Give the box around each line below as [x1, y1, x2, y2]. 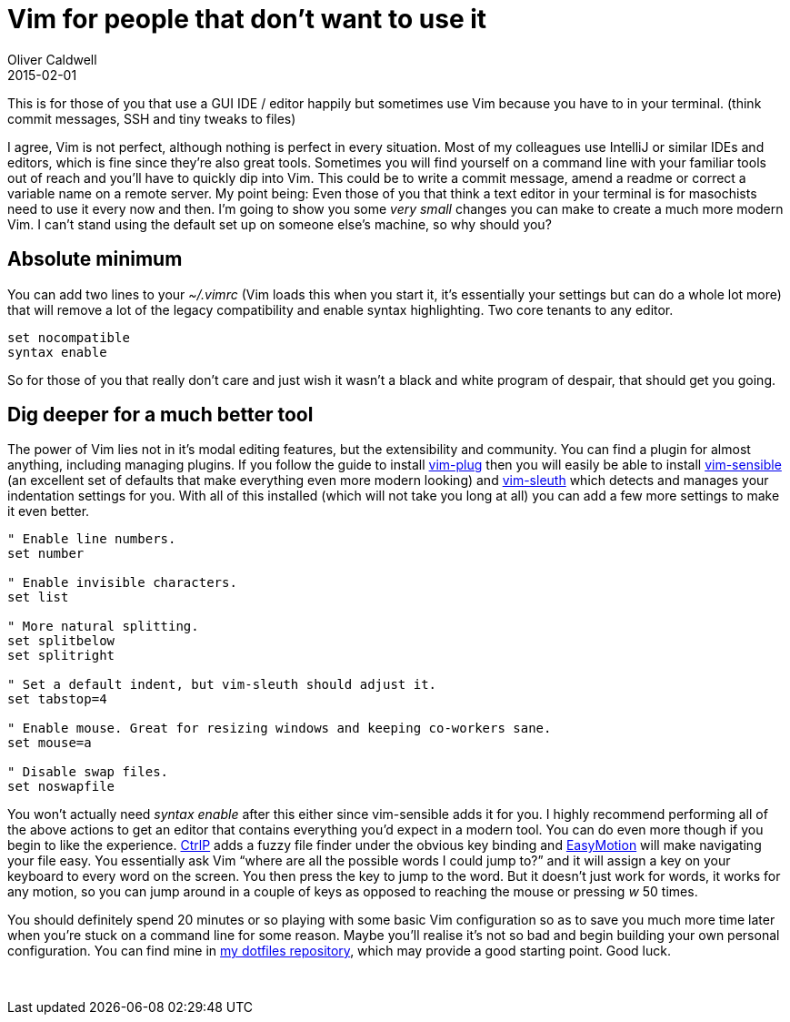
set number [7, 546, 85, 562]
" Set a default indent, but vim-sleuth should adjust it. [7, 677, 437, 693]
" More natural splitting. [7, 619, 199, 634]
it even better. [7, 503, 90, 520]
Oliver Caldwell [7, 51, 97, 67]
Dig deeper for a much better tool [7, 403, 314, 427]
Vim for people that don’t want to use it [7, 4, 487, 35]
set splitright [7, 648, 115, 663]
